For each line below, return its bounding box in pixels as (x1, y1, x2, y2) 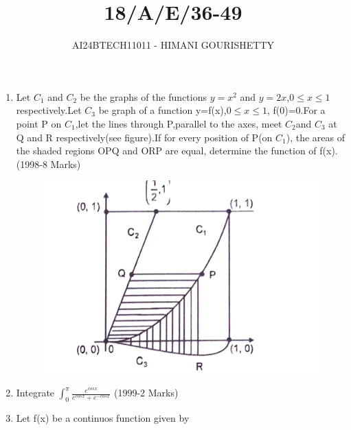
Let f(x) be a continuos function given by (16, 411, 190, 425)
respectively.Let (16, 103, 82, 117)
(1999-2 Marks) (114, 385, 179, 400)
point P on (16, 116, 62, 130)
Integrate (16, 385, 55, 400)
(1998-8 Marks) (16, 156, 81, 171)
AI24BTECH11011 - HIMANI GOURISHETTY (71, 38, 275, 52)
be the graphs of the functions (80, 89, 207, 104)
